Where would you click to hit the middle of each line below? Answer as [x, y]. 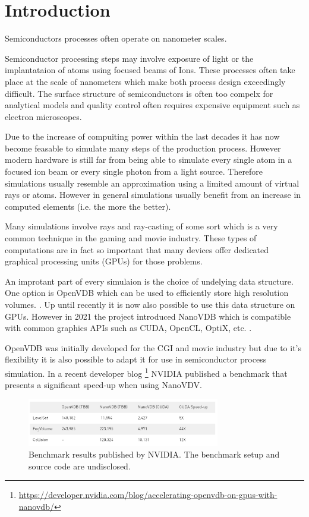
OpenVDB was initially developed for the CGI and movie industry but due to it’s [153, 347]
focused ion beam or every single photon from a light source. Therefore [134, 171]
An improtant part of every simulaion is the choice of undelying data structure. [149, 281]
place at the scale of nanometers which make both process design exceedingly [145, 81]
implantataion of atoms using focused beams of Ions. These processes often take [150, 70]
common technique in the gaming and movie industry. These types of [131, 238]
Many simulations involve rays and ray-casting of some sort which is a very [141, 226]
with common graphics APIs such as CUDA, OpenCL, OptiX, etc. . [128, 328]
